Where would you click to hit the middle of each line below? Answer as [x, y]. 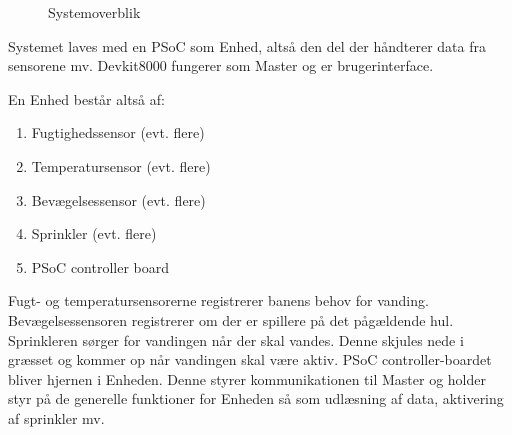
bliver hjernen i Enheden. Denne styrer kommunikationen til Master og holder [247, 378]
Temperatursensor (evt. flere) [121, 165]
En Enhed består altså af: [86, 98]
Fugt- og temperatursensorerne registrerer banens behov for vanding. [218, 300]
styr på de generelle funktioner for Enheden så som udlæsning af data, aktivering [256, 398]
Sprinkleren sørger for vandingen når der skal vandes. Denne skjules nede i [236, 339]
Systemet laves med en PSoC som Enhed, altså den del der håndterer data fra [247, 45]
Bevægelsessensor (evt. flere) [118, 199]
